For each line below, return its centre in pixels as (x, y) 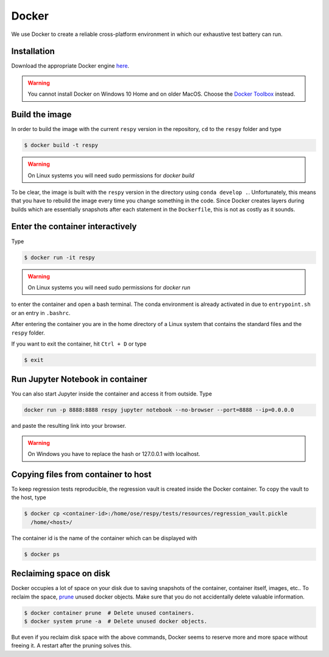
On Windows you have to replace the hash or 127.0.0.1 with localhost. (114, 454)
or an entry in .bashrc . (41, 313)
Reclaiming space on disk (61, 574)
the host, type (29, 497)
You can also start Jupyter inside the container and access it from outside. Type (112, 394)
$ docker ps (42, 554)
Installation (33, 51)
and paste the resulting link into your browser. (69, 426)
